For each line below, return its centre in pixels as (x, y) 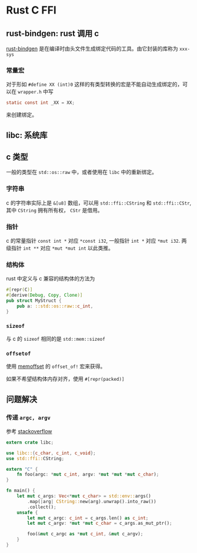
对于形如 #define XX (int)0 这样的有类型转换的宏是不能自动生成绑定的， (94, 84)
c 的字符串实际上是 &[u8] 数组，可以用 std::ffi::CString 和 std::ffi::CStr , (99, 203)
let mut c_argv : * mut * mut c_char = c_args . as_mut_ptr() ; (100, 524)
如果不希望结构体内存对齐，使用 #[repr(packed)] (65, 379)
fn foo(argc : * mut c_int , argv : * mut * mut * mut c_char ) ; (88, 475)
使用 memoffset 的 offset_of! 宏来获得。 (56, 366)
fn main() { (21, 491)
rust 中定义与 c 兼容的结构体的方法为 (51, 279)
